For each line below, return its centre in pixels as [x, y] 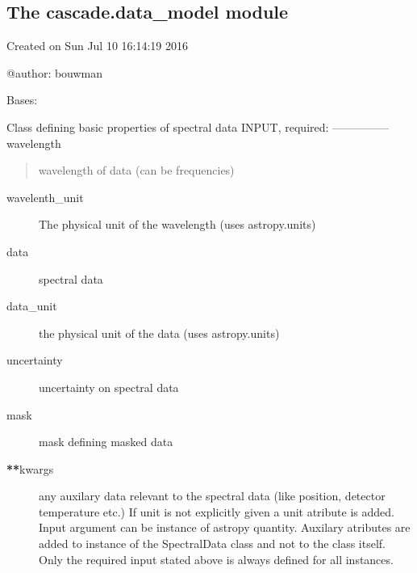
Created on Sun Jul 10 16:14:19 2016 [98, 46]
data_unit [32, 306]
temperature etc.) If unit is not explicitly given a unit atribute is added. [217, 511]
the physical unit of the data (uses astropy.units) [159, 333]
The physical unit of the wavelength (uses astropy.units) [177, 224]
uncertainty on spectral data [109, 387]
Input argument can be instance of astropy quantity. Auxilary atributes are [225, 527]
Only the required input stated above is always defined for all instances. [216, 559]
